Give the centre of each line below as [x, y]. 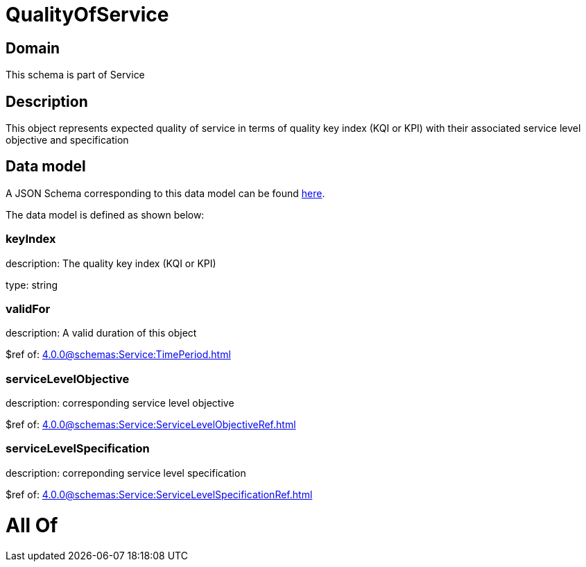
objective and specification [67, 140]
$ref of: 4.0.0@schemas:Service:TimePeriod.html [118, 355]
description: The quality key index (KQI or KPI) [111, 263]
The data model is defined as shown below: [105, 214]
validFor [28, 308]
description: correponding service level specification [126, 473]
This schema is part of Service [75, 75]
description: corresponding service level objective [120, 403]
